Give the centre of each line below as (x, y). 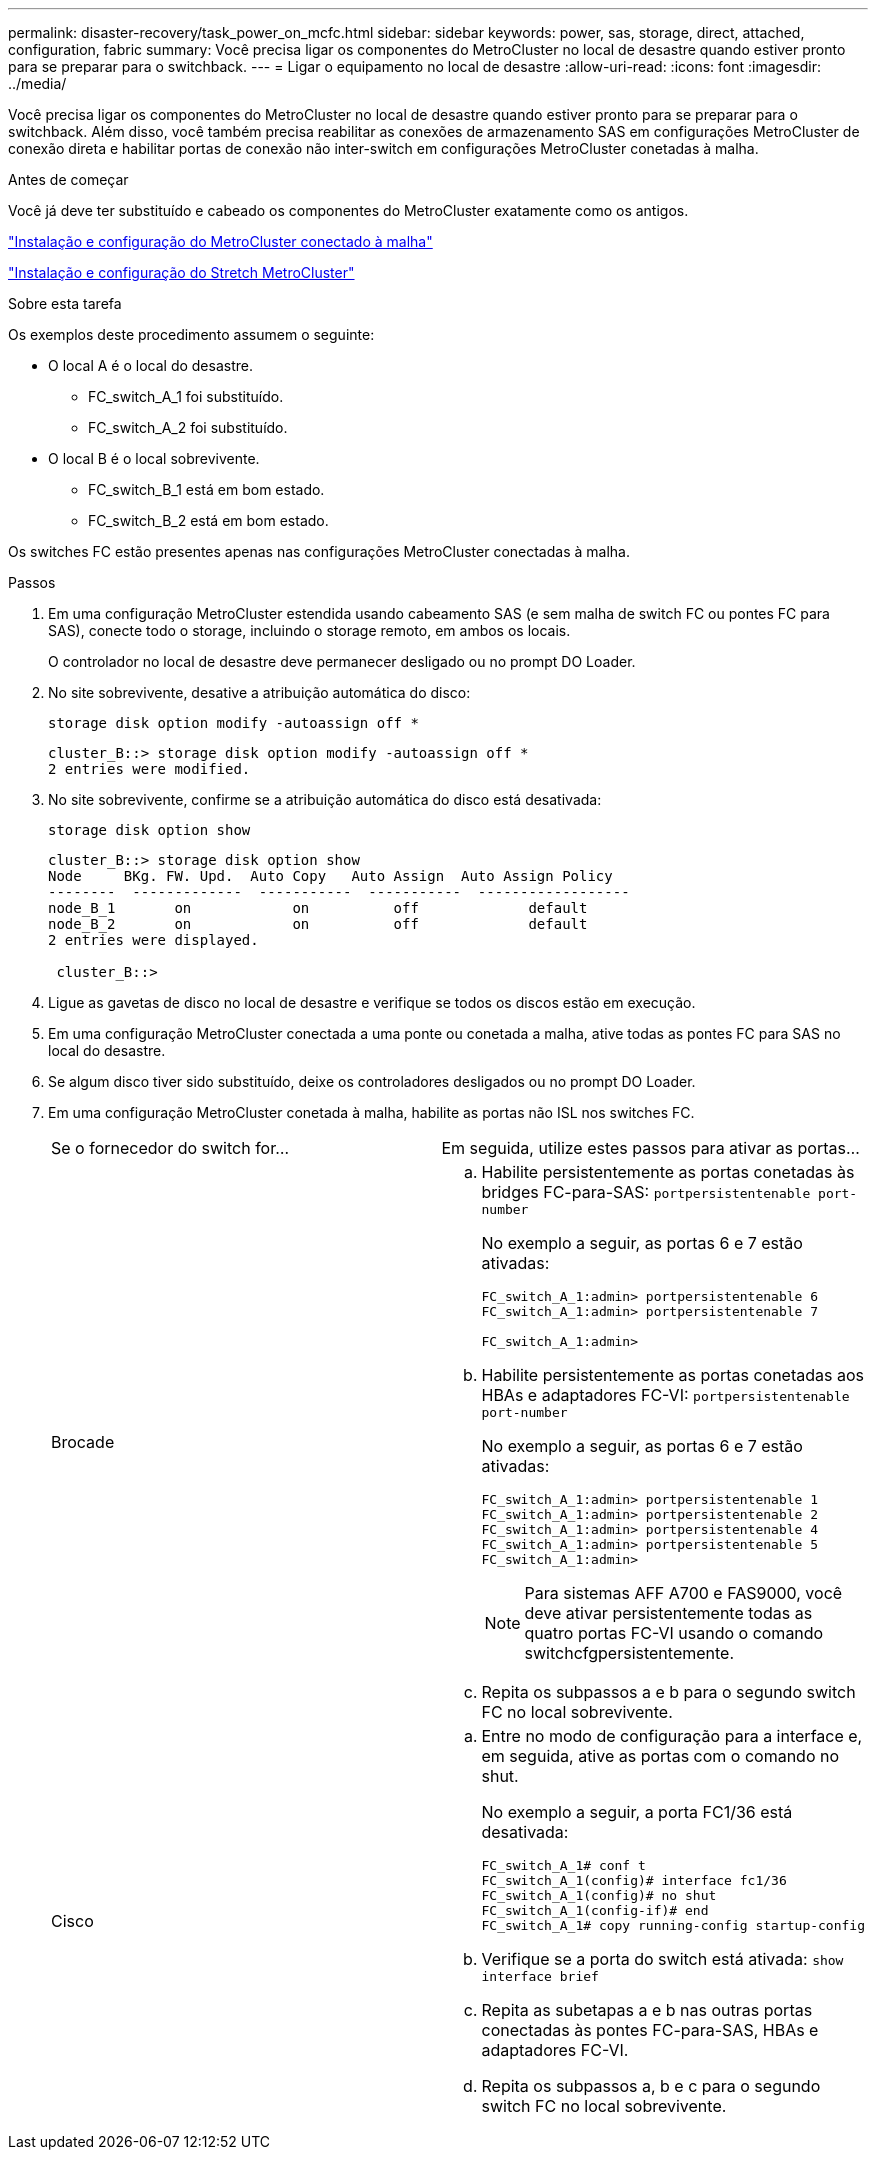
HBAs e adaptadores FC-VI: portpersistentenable (665, 1395)
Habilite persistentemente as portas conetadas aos (672, 1375)
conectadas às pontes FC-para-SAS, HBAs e (650, 2030)
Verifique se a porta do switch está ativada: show (662, 1959)
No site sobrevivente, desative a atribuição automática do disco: (259, 692)
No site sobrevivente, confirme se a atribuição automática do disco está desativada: (325, 799)
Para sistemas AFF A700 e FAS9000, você (683, 1593)
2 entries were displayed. (153, 940)
